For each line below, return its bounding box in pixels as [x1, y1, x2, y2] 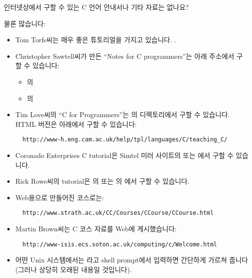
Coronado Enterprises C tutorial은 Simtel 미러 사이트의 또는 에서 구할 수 [15, 150, 234, 160]
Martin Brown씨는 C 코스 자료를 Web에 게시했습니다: [15, 224, 177, 234]
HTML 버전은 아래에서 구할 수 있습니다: [15, 119, 137, 129]
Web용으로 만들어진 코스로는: [15, 192, 104, 202]
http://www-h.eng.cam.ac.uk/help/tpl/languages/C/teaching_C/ [22, 136, 228, 143]
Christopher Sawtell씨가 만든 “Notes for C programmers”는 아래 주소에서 [15, 51, 235, 61]
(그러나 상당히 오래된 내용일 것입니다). [15, 264, 132, 274]
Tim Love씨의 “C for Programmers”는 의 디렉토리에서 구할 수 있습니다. [15, 109, 230, 120]
